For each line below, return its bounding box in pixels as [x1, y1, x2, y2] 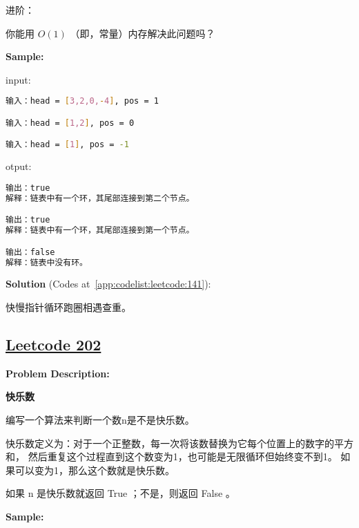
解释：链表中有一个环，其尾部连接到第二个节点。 [6, 193, 195, 203]
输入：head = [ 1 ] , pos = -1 [6, 140, 129, 150]
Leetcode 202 [6, 334, 101, 355]
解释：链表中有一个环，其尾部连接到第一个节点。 [6, 225, 195, 236]
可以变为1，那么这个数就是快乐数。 [14, 462, 175, 477]
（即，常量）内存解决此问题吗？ [70, 26, 215, 40]
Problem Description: [6, 366, 110, 380]
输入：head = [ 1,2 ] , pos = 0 [6, 117, 135, 128]
